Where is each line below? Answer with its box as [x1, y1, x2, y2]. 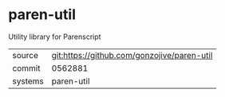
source [12, 49, 38, 60]
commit [12, 62, 41, 73]
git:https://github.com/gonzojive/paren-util [51, 49, 213, 60]
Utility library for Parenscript [8, 32, 101, 41]
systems [12, 76, 44, 87]
